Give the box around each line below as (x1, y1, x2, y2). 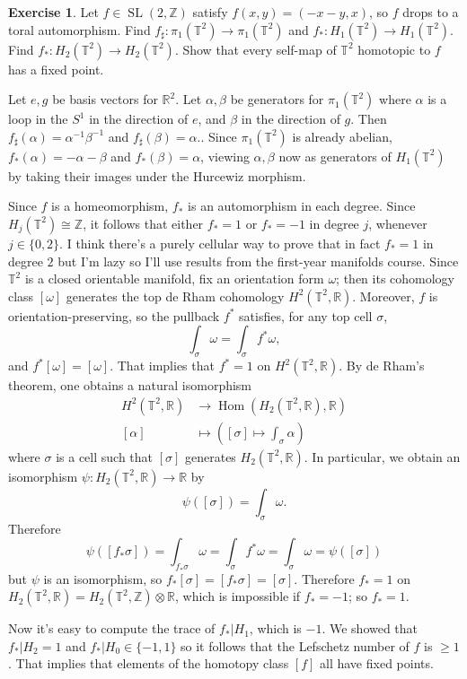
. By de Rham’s (339, 356, 425, 375)
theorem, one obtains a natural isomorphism (8, 376, 252, 395)
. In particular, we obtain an (304, 447, 461, 466)
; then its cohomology (336, 269, 455, 288)
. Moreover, (352, 286, 415, 305)
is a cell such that (56, 447, 154, 466)
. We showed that (322, 619, 419, 638)
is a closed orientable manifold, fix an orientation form (24, 269, 324, 288)
